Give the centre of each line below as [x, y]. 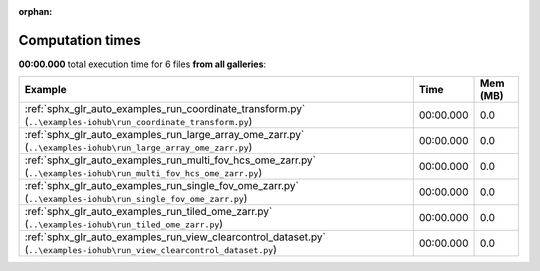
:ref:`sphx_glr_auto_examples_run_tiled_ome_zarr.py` [148, 212]
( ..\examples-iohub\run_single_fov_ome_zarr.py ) [136, 198]
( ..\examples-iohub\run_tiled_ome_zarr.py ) [124, 224]
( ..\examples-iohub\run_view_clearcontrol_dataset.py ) [150, 250]
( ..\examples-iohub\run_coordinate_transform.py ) [138, 122]
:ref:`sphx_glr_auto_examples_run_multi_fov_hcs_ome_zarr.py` [170, 160]
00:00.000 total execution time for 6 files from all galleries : [142, 64]
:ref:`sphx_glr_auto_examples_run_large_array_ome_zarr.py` [164, 135]
